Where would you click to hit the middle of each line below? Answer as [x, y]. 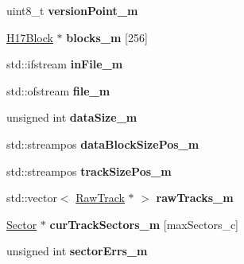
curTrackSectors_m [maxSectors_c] [144, 224]
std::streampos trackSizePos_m [89, 171]
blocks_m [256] [107, 37]
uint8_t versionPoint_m [72, 10]
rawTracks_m [195, 198]
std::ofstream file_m [58, 90]
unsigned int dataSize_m [72, 117]
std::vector [32, 198]
